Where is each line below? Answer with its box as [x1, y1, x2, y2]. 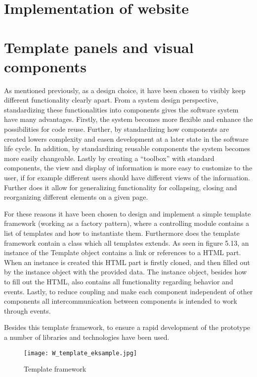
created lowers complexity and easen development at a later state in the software [4, 133, 249, 144]
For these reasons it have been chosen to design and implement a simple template [4, 208, 251, 218]
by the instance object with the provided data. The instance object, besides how [4, 267, 247, 277]
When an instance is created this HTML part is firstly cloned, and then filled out [4, 257, 250, 267]
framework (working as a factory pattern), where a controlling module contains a [4, 218, 249, 228]
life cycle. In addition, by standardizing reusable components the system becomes [4, 143, 250, 154]
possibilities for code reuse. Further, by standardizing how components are [4, 124, 229, 134]
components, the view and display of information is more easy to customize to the [4, 162, 253, 173]
